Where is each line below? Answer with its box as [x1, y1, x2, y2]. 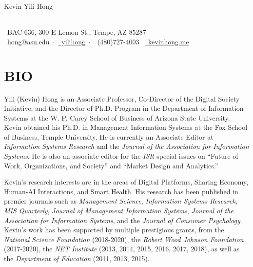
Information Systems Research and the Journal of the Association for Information [4, 141, 249, 151]
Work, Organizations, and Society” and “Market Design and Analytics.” [4, 160, 218, 170]
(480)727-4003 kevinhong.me [97, 36, 189, 46]
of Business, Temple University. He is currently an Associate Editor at [4, 131, 214, 142]
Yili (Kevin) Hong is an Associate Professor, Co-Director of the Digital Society [4, 93, 240, 103]
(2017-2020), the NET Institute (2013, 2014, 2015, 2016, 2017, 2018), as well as [4, 244, 240, 254]
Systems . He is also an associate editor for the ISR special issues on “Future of [4, 151, 238, 161]
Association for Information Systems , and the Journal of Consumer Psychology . [4, 215, 242, 225]
